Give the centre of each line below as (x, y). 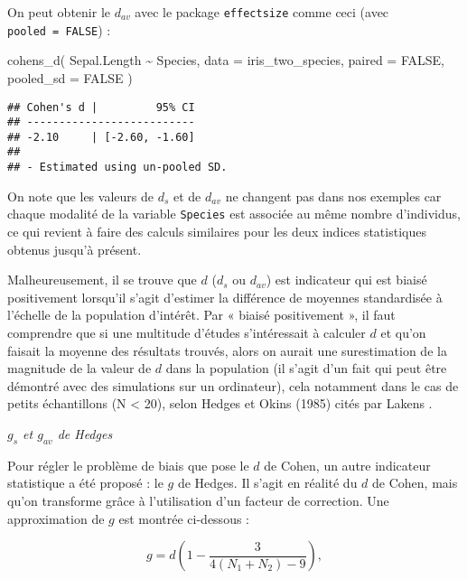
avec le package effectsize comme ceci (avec (262, 12)
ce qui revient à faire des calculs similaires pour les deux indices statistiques (217, 232)
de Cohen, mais (415, 483)
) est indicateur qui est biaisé (346, 280)
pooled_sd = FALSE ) (70, 77)
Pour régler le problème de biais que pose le (128, 465)
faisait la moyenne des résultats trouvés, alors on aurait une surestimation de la (227, 350)
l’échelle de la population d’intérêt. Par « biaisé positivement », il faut (201, 315)
